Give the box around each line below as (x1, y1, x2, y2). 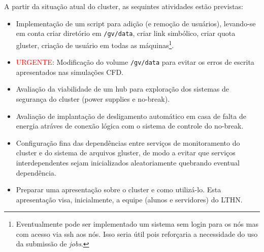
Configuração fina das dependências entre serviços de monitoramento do (16, 137, 240, 148)
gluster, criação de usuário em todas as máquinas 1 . (16, 38, 174, 50)
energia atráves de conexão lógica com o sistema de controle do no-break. (16, 120, 244, 131)
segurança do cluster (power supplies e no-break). (16, 93, 170, 104)
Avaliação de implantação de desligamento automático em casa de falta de (16, 110, 246, 121)
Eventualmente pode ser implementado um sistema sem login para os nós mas (16, 219, 258, 229)
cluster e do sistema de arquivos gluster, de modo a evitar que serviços (16, 147, 236, 158)
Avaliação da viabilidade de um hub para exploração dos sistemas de (16, 83, 229, 94)
